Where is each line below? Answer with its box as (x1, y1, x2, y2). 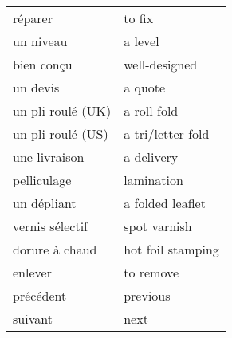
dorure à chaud (13, 240, 97, 258)
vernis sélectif (13, 217, 88, 235)
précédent (13, 286, 67, 305)
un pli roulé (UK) (13, 101, 112, 120)
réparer (13, 9, 53, 27)
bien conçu (13, 55, 73, 73)
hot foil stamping (124, 240, 219, 258)
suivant (13, 309, 53, 328)
